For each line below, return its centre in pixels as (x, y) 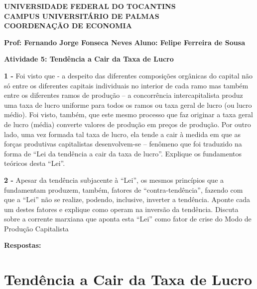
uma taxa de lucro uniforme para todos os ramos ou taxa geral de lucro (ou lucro (128, 105)
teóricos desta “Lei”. (35, 163)
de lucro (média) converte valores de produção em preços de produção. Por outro (128, 124)
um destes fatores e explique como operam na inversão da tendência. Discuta (121, 209)
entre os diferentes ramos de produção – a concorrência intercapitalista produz (124, 95)
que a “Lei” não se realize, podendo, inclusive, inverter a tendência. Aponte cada (127, 199)
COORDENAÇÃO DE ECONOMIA (68, 26)
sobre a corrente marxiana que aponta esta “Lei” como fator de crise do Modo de (128, 219)
